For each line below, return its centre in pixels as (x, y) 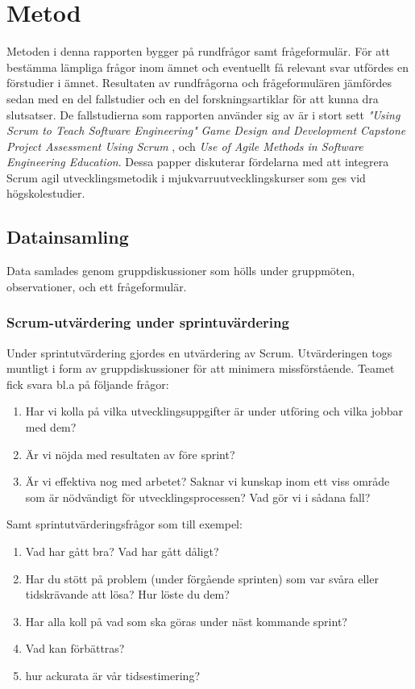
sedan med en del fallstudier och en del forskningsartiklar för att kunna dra (193, 98)
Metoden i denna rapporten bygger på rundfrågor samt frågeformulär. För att (199, 51)
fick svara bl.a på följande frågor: (88, 384)
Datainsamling (68, 237)
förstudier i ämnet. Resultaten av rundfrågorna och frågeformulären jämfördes (199, 83)
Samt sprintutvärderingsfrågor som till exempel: (124, 524)
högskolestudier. (46, 193)
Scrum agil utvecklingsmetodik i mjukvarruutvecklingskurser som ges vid (186, 177)
